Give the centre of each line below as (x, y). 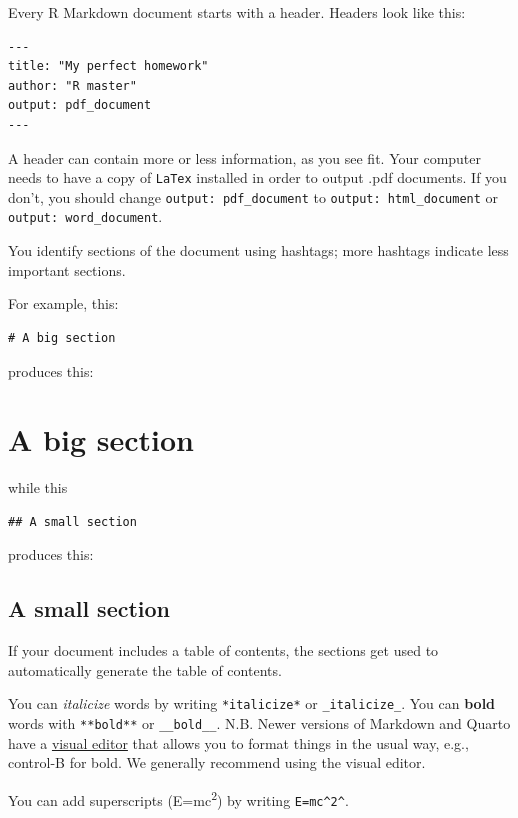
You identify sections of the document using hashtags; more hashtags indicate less (258, 250)
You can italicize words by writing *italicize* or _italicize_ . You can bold (252, 703)
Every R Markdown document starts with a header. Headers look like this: (237, 12)
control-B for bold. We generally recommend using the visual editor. (217, 762)
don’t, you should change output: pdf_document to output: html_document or (253, 196)
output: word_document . (85, 216)
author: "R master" (72, 85)
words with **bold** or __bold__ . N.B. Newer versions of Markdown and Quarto (259, 723)
